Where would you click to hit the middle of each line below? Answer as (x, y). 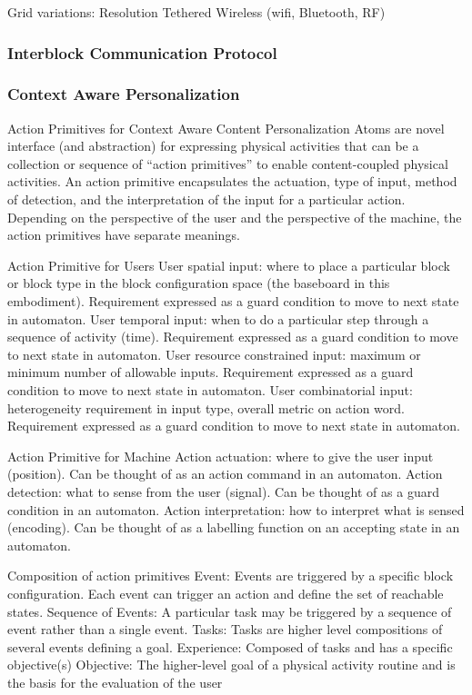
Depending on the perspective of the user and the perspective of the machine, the (235, 217)
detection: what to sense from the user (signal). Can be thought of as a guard (223, 491)
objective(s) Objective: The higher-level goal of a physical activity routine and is (231, 665)
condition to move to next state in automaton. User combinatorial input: (210, 389)
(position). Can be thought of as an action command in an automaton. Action (225, 474)
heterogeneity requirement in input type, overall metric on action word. (206, 407)
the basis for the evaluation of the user (115, 682)
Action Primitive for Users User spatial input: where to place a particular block (229, 265)
